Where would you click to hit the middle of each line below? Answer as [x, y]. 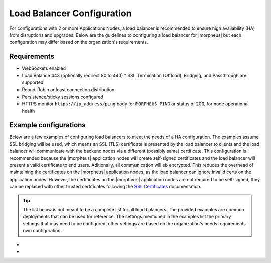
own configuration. [42, 231]
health [28, 111]
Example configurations [48, 125]
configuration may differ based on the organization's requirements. [79, 42]
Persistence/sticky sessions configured [62, 97]
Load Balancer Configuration [71, 13]
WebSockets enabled [44, 68]
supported [33, 82]
